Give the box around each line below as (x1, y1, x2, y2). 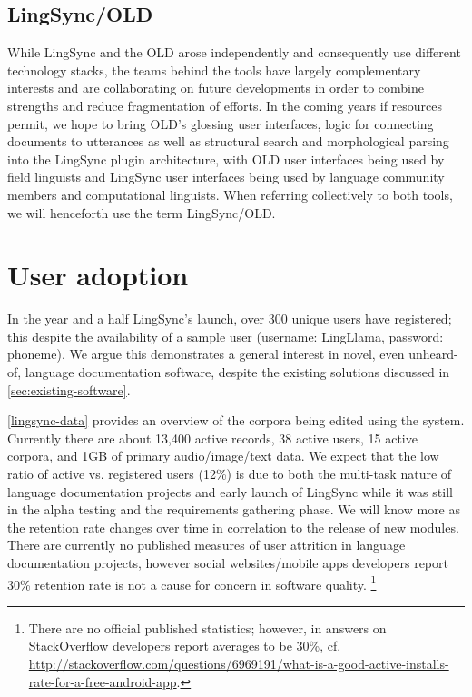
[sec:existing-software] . (7, 380, 131, 399)
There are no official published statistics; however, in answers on (28, 618, 387, 637)
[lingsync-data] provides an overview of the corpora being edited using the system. (7, 411, 465, 430)
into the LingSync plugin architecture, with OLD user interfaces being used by (7, 149, 445, 168)
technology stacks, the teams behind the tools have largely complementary (7, 60, 421, 79)
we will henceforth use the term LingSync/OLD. (7, 203, 276, 222)
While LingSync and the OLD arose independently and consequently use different (7, 43, 461, 62)
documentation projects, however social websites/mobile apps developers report (7, 553, 448, 572)
